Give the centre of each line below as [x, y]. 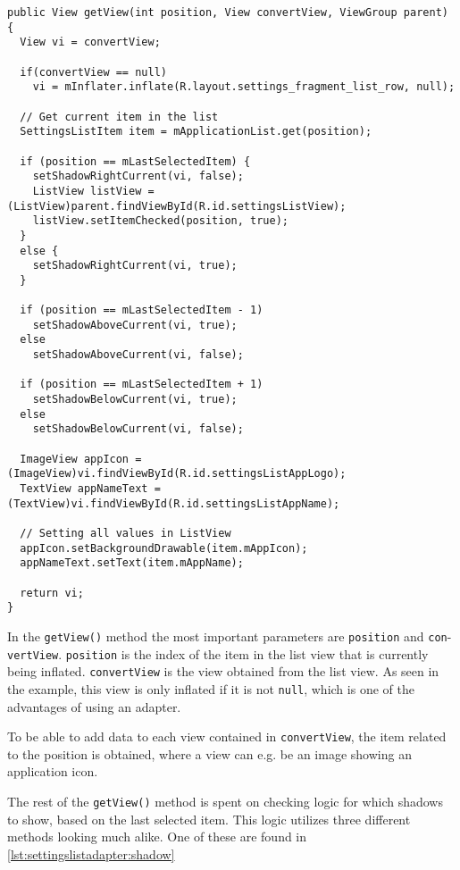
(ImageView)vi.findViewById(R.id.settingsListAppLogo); [177, 474]
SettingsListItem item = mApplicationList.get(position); [196, 132]
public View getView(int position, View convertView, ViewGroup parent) [228, 13]
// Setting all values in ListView [125, 533]
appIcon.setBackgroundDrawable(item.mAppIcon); [164, 548]
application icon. [53, 771]
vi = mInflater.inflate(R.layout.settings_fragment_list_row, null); [244, 87]
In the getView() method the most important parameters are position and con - [230, 636]
